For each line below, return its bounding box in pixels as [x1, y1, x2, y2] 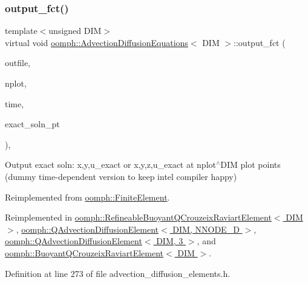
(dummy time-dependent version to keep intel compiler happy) [5, 170, 237, 182]
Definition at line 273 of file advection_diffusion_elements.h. [5, 267, 231, 279]
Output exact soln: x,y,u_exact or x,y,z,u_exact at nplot [5, 158, 216, 171]
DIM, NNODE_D [172, 222, 240, 235]
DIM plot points [220, 158, 281, 171]
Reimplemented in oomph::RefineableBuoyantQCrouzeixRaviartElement [5, 211, 272, 224]
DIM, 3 [156, 235, 183, 247]
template [5, 24, 38, 37]
